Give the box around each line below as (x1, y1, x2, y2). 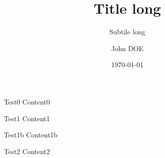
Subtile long (109, 26, 145, 37)
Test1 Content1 (4, 113, 50, 123)
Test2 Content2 (4, 146, 50, 156)
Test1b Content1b (4, 130, 58, 140)
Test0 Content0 (4, 96, 50, 106)
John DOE (111, 43, 143, 53)
